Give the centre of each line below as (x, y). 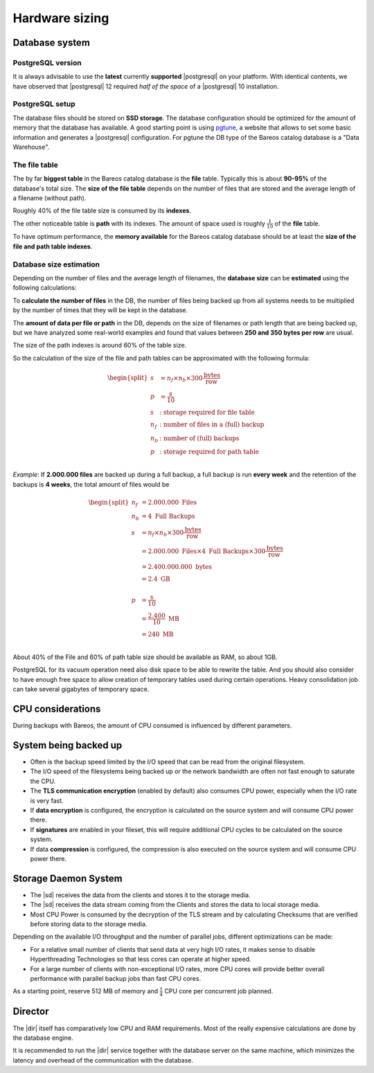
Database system (51, 43)
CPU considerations (57, 709)
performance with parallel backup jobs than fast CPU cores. (115, 978)
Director (31, 1012)
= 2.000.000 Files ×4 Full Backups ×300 (204, 551)
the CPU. (43, 781)
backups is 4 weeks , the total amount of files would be (91, 484)
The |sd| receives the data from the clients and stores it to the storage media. (140, 895)
